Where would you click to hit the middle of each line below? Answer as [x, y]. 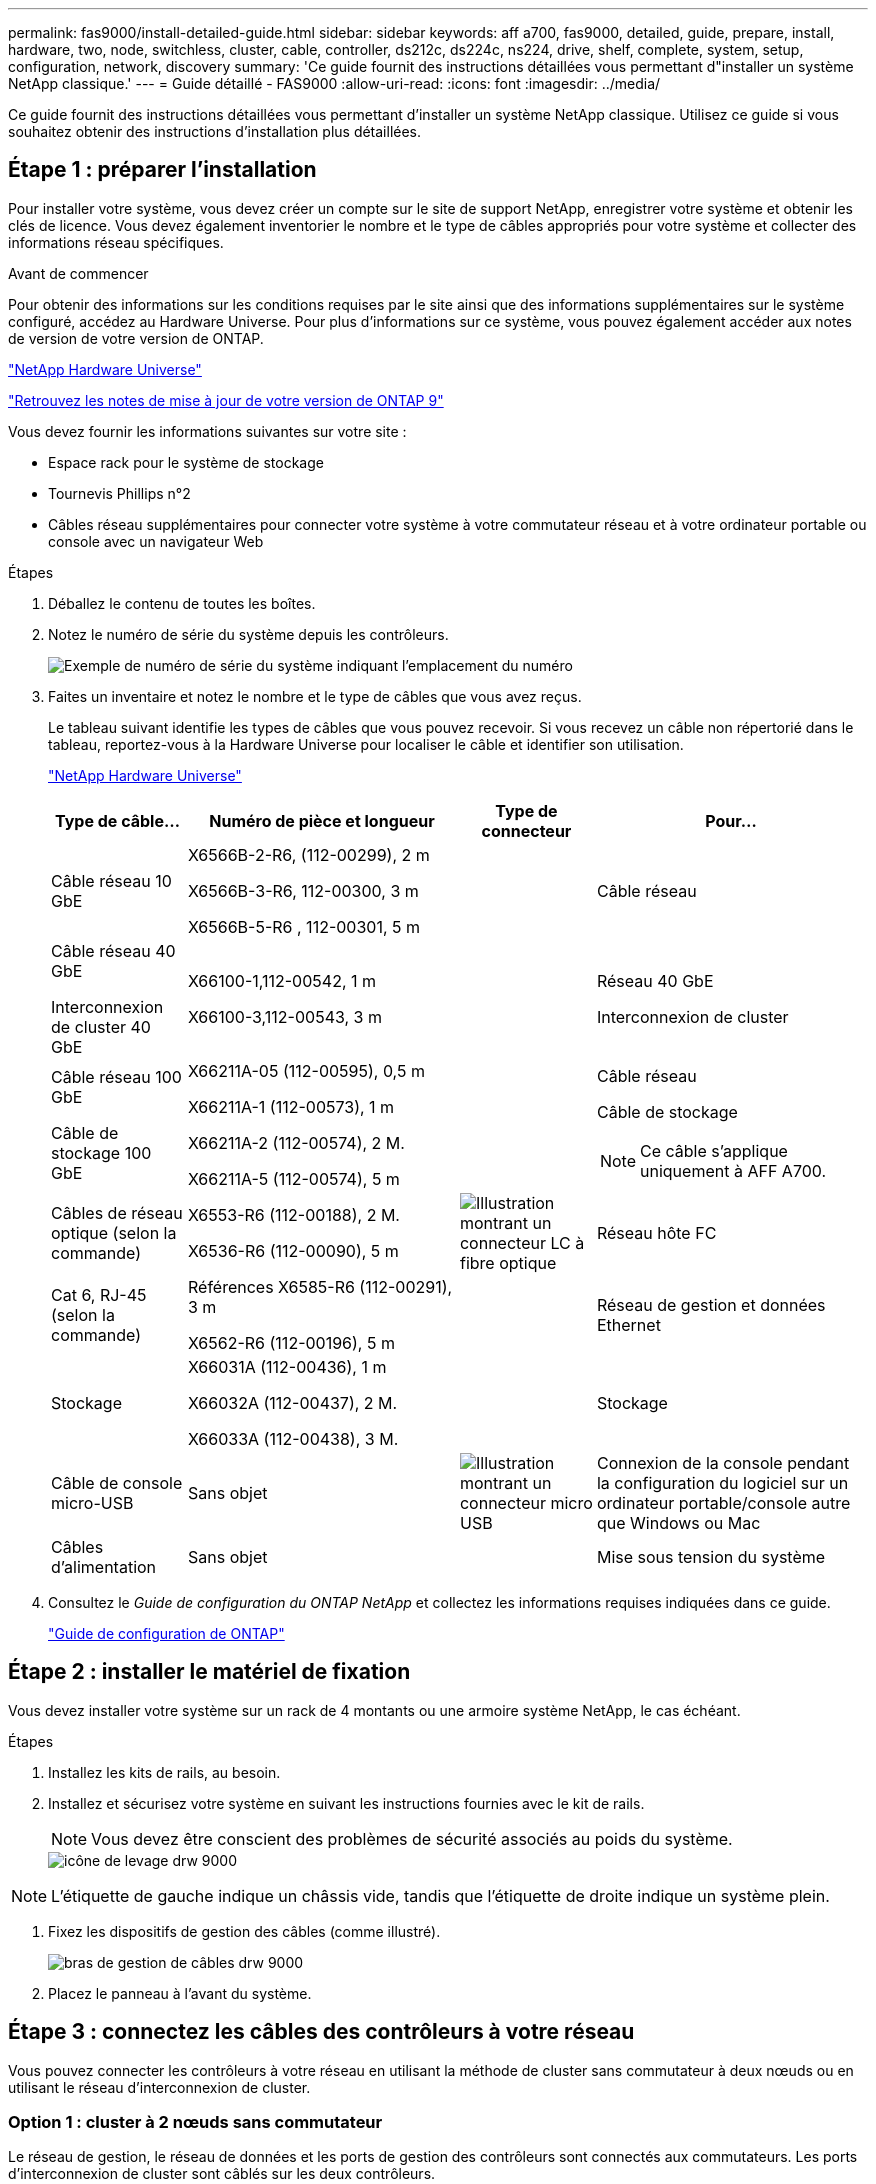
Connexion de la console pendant [723, 1462]
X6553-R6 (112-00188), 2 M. [293, 1214]
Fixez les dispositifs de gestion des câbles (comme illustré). [244, 1931]
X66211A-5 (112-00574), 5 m [293, 1178]
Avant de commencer [78, 273]
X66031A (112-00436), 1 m [287, 1366]
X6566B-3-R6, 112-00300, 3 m [303, 890]
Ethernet [628, 1324]
